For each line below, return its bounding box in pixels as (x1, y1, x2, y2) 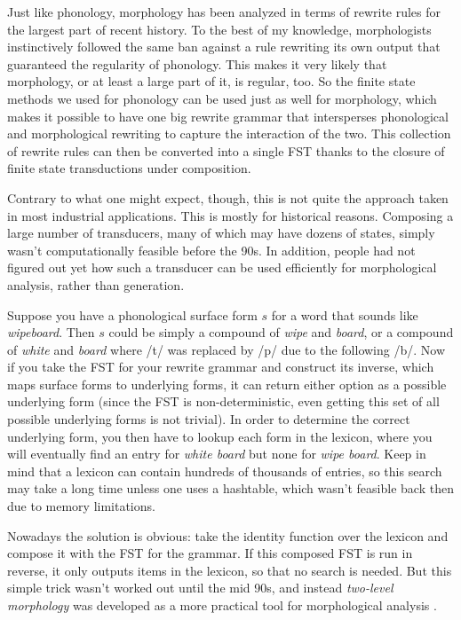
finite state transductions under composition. (7, 159, 251, 177)
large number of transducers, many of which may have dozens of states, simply (7, 224, 435, 242)
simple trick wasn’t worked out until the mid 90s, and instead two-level (7, 578, 393, 597)
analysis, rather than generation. (7, 275, 185, 294)
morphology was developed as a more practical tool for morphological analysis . (7, 596, 437, 614)
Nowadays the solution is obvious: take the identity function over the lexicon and (7, 526, 449, 545)
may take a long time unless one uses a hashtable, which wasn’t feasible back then (7, 479, 454, 498)
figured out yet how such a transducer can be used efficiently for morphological (7, 258, 437, 277)
